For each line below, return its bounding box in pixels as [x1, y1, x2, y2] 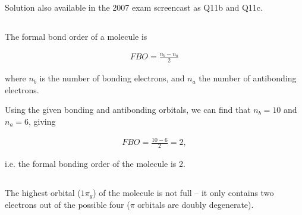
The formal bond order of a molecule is [5, 30, 147, 42]
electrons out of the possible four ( [5, 198, 130, 211]
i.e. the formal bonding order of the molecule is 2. [5, 157, 185, 169]
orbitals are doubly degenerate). [137, 198, 254, 211]
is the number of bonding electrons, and [39, 72, 185, 84]
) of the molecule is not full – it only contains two [93, 186, 274, 198]
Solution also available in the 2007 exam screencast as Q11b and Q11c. [5, 1, 263, 13]
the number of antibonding [199, 72, 297, 84]
